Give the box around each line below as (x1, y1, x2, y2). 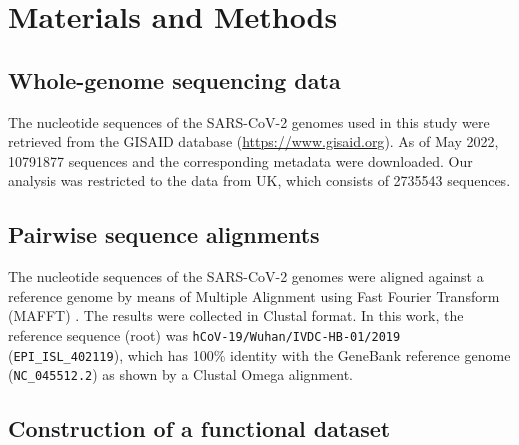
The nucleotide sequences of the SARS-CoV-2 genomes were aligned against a (8, 266, 484, 287)
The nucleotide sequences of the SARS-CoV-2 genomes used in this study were (8, 111, 490, 132)
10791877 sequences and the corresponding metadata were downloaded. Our (8, 150, 473, 171)
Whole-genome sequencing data (8, 64, 341, 95)
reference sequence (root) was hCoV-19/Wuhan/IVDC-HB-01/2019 (8, 324, 401, 345)
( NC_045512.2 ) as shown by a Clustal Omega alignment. (8, 364, 353, 385)
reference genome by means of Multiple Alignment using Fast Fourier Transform (8, 285, 500, 306)
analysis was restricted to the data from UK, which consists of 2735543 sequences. (8, 170, 511, 191)
